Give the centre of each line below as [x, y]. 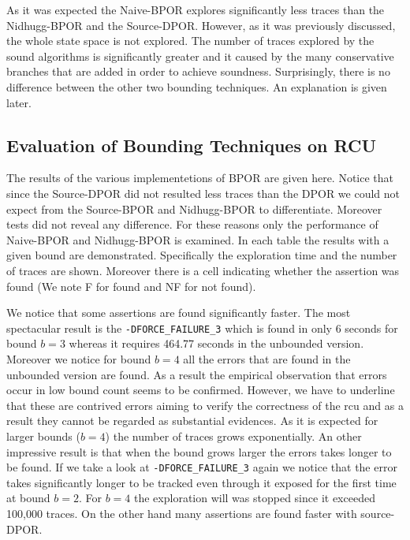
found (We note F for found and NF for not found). [131, 286]
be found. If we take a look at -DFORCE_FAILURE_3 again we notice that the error [202, 467]
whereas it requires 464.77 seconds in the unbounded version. [216, 343]
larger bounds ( [43, 436]
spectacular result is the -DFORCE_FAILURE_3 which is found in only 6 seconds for [202, 328]
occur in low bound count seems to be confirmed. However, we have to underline [201, 390]
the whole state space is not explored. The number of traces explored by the [190, 41]
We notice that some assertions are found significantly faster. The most [179, 313]
